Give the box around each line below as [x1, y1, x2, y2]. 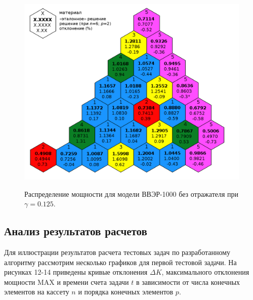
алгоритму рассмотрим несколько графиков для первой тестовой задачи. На [4, 256, 237, 267]
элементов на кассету [4, 286, 69, 297]
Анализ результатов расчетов [4, 223, 147, 239]
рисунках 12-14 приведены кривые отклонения [4, 267, 148, 277]
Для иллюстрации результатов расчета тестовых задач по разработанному [4, 246, 231, 257]
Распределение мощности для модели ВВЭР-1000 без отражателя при [24, 188, 239, 199]
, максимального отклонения [161, 267, 249, 277]
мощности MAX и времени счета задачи [4, 276, 129, 287]
